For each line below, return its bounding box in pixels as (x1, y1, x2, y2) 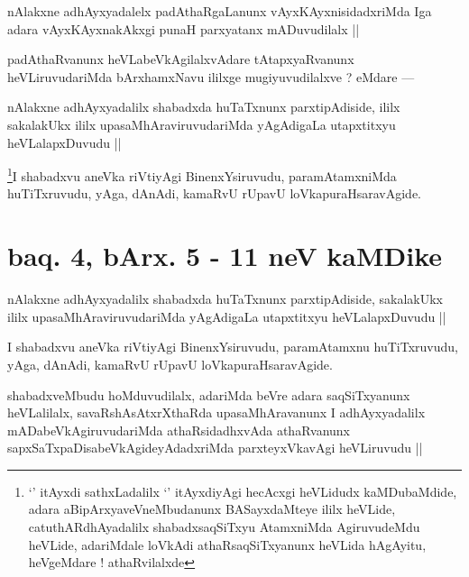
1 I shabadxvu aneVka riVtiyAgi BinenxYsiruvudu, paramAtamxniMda (7, 164, 397, 185)
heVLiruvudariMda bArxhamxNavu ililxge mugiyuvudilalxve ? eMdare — (7, 67, 415, 86)
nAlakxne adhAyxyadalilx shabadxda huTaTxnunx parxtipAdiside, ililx (7, 97, 400, 116)
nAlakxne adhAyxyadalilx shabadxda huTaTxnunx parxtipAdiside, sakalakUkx (7, 289, 444, 308)
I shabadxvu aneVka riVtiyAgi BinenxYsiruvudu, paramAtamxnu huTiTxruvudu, (7, 337, 458, 356)
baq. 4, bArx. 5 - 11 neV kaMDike (7, 237, 443, 274)
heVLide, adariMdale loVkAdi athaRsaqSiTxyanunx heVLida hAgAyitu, (28, 535, 427, 554)
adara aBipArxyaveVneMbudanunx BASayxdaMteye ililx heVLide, (28, 499, 396, 518)
